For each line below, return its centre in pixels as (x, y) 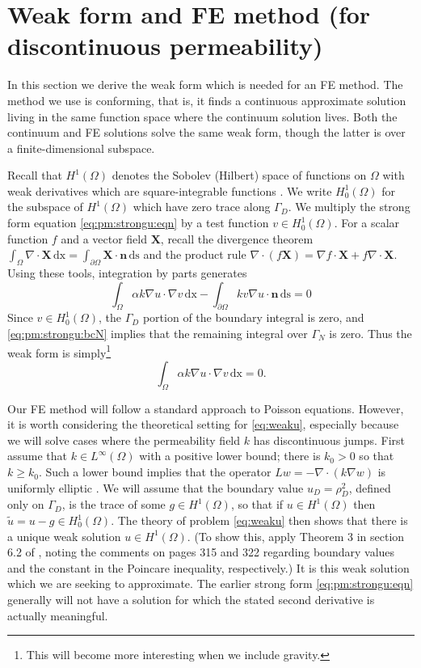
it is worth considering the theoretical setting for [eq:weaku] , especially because (203, 424)
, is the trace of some (114, 504)
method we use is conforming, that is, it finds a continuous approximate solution (207, 100)
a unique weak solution (64, 536)
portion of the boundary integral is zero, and (253, 317)
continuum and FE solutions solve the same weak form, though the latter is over (206, 132)
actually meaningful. (58, 615)
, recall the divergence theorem (237, 238)
